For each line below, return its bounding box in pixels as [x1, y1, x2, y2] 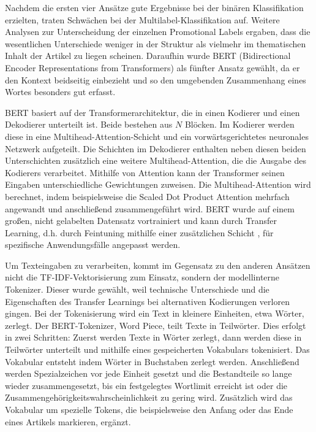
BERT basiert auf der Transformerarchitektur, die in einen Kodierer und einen [5, 106, 300, 118]
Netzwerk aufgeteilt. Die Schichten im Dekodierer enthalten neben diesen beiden [5, 142, 306, 155]
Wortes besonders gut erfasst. [5, 85, 116, 98]
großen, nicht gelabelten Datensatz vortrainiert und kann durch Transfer [5, 214, 277, 227]
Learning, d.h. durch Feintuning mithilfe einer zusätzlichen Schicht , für [5, 226, 274, 239]
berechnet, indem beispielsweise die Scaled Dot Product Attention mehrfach [5, 190, 290, 202]
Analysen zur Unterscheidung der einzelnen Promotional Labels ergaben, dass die [5, 25, 310, 38]
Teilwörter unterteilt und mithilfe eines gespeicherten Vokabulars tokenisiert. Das [5, 343, 310, 356]
